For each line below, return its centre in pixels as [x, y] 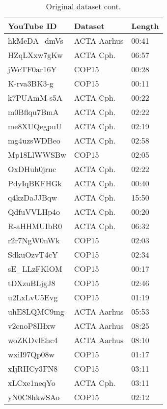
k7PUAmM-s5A [35, 98]
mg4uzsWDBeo [34, 140]
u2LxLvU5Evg [33, 297]
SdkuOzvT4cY [33, 254]
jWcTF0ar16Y [32, 69]
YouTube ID [32, 26]
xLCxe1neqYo [32, 383]
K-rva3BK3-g [31, 83]
